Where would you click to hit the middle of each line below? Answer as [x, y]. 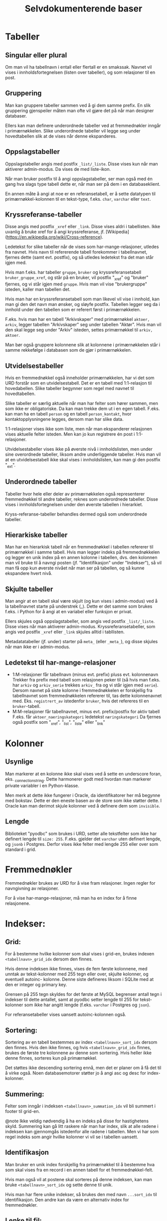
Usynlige [19, 762]
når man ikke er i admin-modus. [38, 647]
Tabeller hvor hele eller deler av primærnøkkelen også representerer [75, 494]
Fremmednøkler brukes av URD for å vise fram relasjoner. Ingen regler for [80, 883]
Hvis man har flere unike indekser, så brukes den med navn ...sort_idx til [81, 1194]
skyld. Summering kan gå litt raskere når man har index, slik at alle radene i [82, 1126]
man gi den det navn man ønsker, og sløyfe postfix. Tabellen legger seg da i [83, 304]
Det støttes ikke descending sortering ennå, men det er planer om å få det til [83, 1068]
